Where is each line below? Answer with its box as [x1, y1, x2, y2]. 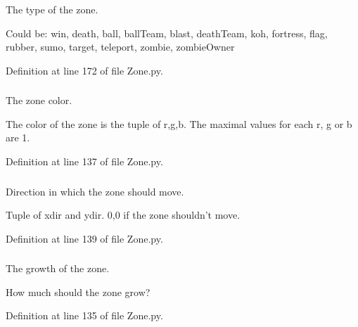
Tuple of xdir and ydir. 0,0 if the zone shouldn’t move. [6, 207, 241, 222]
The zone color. [6, 93, 72, 108]
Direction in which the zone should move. [6, 184, 184, 198]
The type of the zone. [6, 2, 98, 16]
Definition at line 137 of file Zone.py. [6, 154, 163, 169]
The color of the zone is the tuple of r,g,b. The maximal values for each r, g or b [6, 116, 352, 131]
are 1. [6, 130, 30, 145]
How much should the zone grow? [6, 284, 151, 299]
